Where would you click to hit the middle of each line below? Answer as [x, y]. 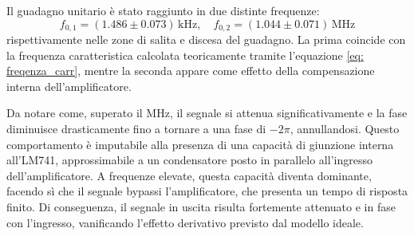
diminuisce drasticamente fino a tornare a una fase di [136, 129]
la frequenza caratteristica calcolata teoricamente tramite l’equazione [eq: [185, 55]
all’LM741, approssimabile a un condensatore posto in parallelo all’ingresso [189, 160]
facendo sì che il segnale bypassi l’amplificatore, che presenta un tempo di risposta [207, 191]
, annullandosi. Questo [345, 129]
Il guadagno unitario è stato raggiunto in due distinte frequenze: [163, 10]
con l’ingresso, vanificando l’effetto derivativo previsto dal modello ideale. [185, 222]
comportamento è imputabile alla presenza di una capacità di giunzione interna [200, 144]
